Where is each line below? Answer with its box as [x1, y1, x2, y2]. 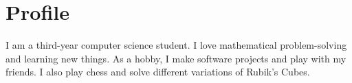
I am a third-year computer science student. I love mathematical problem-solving [5, 38, 347, 52]
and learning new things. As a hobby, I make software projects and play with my [5, 51, 346, 65]
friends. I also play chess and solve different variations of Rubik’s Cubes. [5, 64, 310, 79]
